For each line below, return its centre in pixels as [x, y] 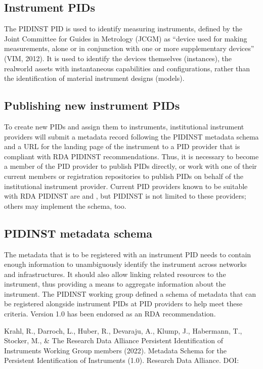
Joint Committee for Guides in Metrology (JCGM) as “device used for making [126, 38]
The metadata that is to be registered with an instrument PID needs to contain [128, 254]
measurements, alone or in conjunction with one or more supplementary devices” [129, 48]
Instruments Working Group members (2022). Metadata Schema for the [115, 350]
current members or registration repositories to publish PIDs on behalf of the [124, 176]
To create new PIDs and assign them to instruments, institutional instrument [124, 126]
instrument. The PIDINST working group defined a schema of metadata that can [130, 293]
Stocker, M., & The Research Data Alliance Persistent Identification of [114, 340]
